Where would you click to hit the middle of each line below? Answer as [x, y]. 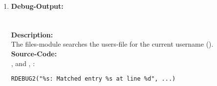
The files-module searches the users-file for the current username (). [112, 44]
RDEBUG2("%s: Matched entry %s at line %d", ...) [93, 79]
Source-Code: [34, 53]
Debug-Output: [37, 6]
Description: [32, 34]
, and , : [23, 63]
